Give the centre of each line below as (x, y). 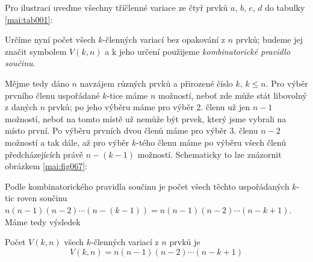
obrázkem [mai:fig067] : (46, 166)
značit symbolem (36, 51)
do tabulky (285, 7)
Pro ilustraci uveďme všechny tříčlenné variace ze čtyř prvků (116, 7)
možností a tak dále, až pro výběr (67, 142)
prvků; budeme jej (269, 39)
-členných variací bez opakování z (164, 39)
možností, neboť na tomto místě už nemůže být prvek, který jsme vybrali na (146, 118)
